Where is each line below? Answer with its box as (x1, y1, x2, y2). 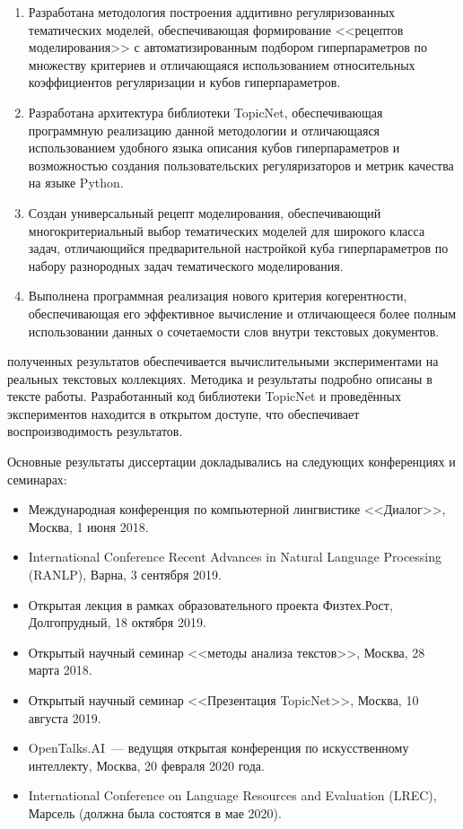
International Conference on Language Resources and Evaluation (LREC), (28, 786, 437, 805)
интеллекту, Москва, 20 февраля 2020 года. (28, 755, 265, 774)
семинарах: (7, 469, 67, 488)
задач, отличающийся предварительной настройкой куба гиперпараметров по (28, 239, 449, 257)
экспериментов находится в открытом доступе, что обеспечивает (7, 404, 360, 423)
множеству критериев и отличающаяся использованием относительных (28, 55, 415, 74)
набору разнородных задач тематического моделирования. (28, 256, 344, 275)
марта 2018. (28, 660, 92, 679)
